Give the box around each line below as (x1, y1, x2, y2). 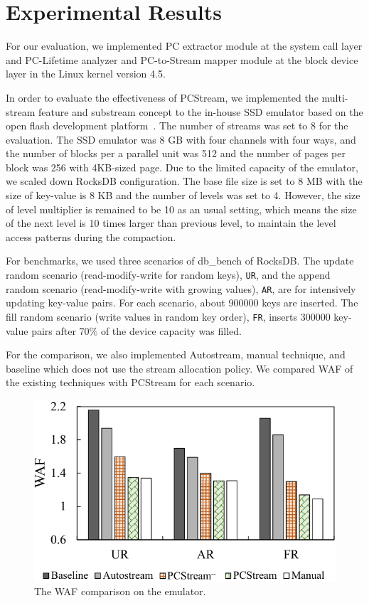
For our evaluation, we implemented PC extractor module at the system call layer (6, 38, 363, 53)
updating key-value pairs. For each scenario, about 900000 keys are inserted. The (6, 295, 358, 310)
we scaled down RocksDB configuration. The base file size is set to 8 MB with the (6, 174, 363, 188)
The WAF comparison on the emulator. (34, 584, 206, 599)
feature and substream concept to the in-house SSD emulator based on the (38, 104, 363, 119)
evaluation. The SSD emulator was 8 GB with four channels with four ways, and (6, 132, 356, 146)
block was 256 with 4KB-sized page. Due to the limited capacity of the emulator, (6, 159, 358, 174)
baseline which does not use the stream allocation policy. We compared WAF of (6, 361, 353, 375)
